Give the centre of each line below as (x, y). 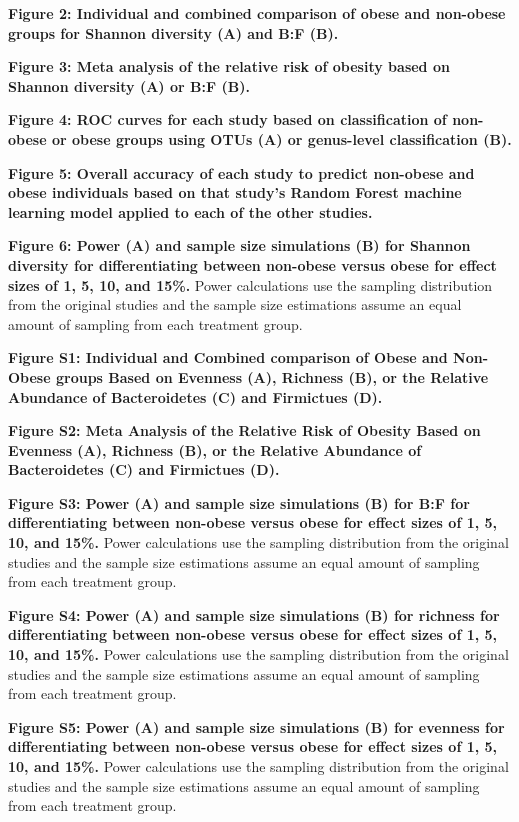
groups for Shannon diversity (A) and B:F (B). (173, 32)
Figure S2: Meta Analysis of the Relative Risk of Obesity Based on (244, 430)
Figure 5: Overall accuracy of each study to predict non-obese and (241, 172)
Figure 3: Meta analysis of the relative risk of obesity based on (229, 66)
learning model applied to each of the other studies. (190, 211)
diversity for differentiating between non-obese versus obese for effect (252, 264)
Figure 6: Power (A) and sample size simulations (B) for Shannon (239, 245)
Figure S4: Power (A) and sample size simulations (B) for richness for (254, 614)
